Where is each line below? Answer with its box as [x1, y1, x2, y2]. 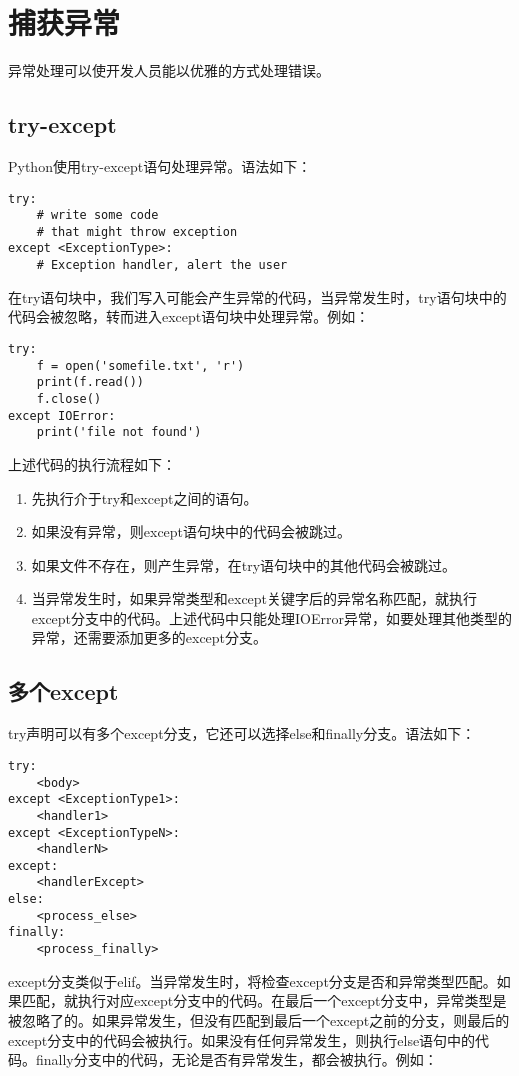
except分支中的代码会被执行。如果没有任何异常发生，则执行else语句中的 [8, 1029, 476, 1050]
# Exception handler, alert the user [36, 258, 288, 273]
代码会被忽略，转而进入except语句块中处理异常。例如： [8, 306, 370, 327]
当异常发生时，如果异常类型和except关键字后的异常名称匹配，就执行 [31, 588, 478, 609]
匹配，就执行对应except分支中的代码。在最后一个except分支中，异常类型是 [21, 990, 507, 1011]
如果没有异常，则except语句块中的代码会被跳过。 [31, 521, 352, 542]
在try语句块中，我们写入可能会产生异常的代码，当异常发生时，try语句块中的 [8, 286, 507, 307]
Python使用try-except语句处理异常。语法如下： [8, 155, 312, 176]
